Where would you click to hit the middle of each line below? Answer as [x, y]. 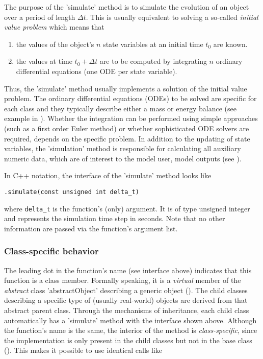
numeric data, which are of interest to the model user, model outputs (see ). [123, 158]
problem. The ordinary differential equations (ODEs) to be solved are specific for [130, 98]
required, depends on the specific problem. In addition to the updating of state [127, 138]
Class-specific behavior [51, 251]
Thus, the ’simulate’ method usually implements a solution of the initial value [126, 88]
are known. [230, 44]
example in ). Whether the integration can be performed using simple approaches [131, 118]
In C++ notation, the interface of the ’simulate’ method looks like [108, 175]
